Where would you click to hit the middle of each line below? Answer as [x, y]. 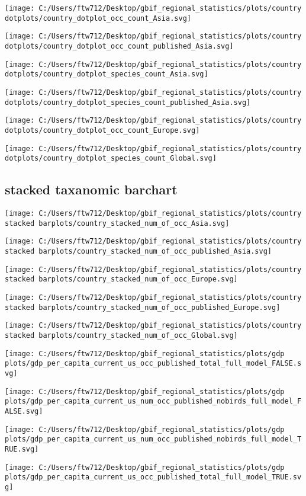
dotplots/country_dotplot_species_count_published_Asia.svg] [128, 102]
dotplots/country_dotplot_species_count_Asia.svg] [107, 74]
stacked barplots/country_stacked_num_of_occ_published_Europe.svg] [143, 307]
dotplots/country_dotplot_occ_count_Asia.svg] [98, 18]
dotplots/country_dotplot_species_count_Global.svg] [111, 159]
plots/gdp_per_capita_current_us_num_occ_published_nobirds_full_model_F [153, 401]
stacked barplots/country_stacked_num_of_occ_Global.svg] [121, 335]
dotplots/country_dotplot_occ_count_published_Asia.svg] [119, 46]
